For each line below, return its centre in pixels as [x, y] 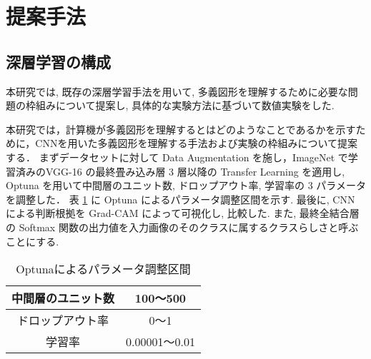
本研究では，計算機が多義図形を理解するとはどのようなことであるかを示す [181, 129]
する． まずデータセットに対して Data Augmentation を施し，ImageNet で [177, 157]
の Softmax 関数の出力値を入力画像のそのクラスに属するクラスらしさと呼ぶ [182, 227]
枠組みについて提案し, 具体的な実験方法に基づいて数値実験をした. [180, 105]
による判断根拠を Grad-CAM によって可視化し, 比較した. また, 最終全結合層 [183, 213]
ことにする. [33, 241]
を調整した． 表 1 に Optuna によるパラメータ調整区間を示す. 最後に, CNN [180, 199]
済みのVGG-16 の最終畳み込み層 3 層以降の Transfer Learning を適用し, [180, 171]
